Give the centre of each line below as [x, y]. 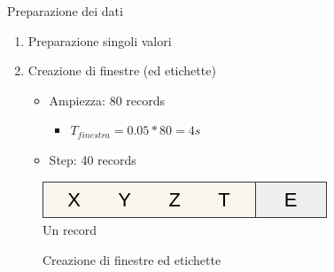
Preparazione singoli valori [100, 40]
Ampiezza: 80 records [107, 100]
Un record [70, 230]
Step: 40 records [93, 159]
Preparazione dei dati [65, 11]
